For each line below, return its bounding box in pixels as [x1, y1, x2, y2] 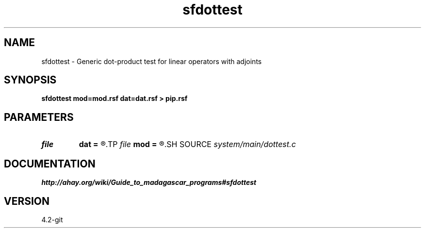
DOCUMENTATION [4, 157, 96, 170]
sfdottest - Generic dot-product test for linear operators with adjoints [41, 57, 262, 66]
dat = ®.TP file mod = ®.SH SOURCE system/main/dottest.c [79, 139, 296, 149]
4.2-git [41, 215, 63, 224]
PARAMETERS [4, 111, 74, 123]
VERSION [4, 195, 50, 207]
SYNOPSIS [4, 74, 57, 86]
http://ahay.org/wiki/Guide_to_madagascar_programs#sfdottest [41, 178, 257, 187]
